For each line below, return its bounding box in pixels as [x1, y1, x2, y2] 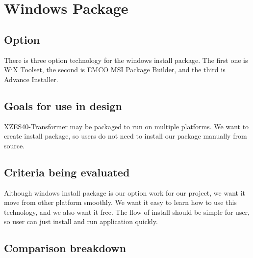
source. [4, 140, 25, 150]
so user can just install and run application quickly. [4, 216, 158, 227]
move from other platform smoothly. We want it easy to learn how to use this [4, 197, 237, 207]
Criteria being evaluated [4, 164, 130, 179]
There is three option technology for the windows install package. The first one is [4, 55, 248, 65]
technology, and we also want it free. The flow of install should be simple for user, [4, 206, 250, 217]
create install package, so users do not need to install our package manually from [4, 131, 247, 141]
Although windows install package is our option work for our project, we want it [4, 187, 245, 198]
